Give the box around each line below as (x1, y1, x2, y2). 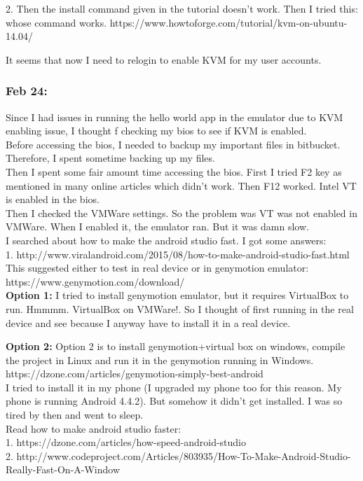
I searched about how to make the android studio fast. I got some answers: (6, 232, 327, 247)
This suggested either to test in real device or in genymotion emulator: (6, 260, 309, 275)
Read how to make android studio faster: (6, 421, 181, 435)
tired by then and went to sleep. (6, 407, 144, 422)
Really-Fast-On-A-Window (6, 462, 121, 477)
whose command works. (6, 15, 107, 29)
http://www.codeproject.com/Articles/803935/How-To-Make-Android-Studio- (16, 448, 351, 463)
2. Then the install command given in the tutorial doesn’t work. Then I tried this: (6, 1, 358, 15)
